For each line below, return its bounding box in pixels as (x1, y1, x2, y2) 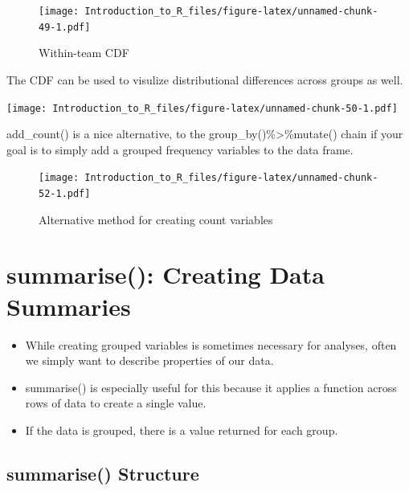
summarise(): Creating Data (6, 258, 325, 291)
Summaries (6, 289, 131, 322)
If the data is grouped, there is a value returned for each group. (25, 421, 338, 438)
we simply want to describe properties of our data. (25, 352, 274, 369)
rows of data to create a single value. (25, 395, 207, 411)
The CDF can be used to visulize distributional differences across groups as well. (6, 71, 403, 88)
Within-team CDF (39, 44, 129, 61)
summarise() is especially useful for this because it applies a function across (25, 378, 397, 395)
